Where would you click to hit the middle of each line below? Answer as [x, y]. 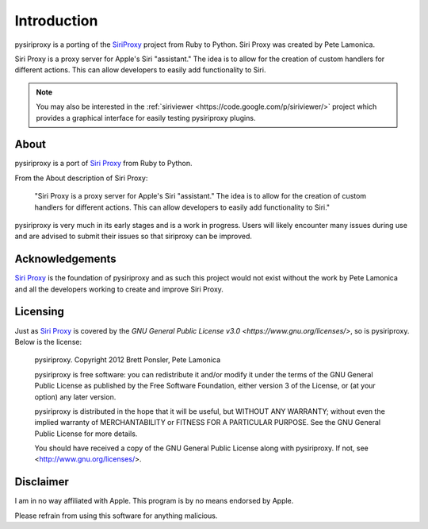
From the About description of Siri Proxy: [81, 178]
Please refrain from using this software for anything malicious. [116, 515]
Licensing [40, 312]
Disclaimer [42, 482]
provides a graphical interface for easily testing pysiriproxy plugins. [146, 118]
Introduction [56, 21]
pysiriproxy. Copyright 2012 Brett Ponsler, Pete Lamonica [128, 360]
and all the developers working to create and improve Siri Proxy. [119, 289]
